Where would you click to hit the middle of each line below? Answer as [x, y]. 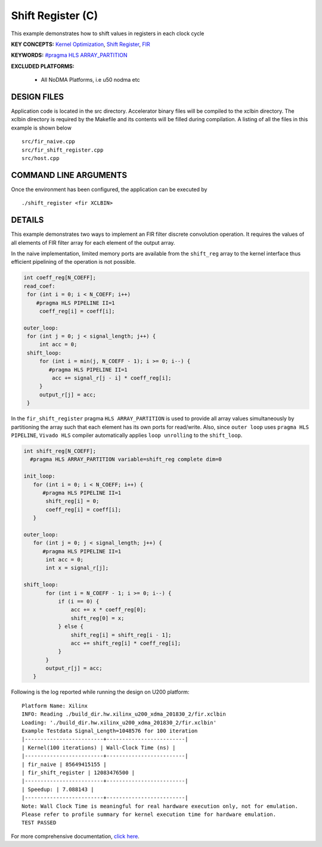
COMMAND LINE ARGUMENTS [69, 175]
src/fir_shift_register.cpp [63, 150]
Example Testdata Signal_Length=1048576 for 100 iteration [110, 731]
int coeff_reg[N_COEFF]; [60, 278]
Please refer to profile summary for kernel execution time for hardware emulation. [149, 814]
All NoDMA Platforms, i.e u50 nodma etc [90, 80]
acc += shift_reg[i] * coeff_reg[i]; [126, 643]
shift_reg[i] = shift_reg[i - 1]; [121, 635]
